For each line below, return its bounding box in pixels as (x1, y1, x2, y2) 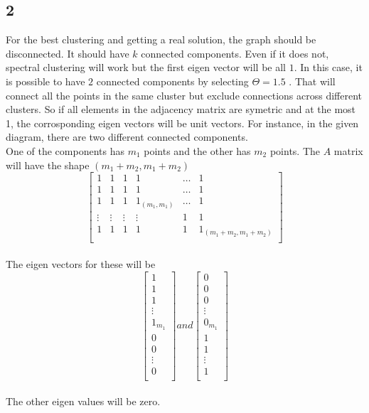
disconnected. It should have (6, 45, 129, 60)
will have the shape (6, 157, 90, 172)
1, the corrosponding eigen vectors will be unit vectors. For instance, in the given (6, 115, 359, 130)
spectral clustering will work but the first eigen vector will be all (6, 60, 286, 75)
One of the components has (6, 143, 124, 158)
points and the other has (144, 143, 251, 158)
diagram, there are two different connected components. (6, 129, 248, 144)
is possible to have (6, 73, 85, 88)
